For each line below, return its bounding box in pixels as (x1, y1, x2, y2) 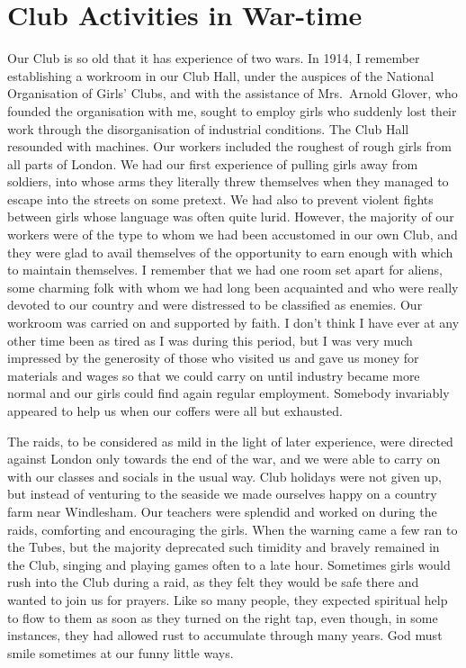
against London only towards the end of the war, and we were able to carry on (7, 449, 441, 468)
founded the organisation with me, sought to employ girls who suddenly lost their (7, 101, 457, 120)
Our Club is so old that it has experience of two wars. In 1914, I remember (7, 49, 420, 68)
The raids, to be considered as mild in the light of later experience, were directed (7, 431, 453, 450)
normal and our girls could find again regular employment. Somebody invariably (7, 384, 450, 402)
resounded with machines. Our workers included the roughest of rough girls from (7, 137, 452, 156)
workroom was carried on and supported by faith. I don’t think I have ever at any (7, 313, 460, 332)
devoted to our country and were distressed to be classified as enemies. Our (7, 295, 423, 314)
